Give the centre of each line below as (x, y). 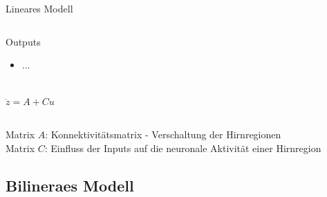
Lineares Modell (39, 8)
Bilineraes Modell (70, 185)
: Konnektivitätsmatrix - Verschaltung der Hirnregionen (163, 134)
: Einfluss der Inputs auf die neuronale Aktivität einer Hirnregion (183, 148)
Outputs (23, 41)
